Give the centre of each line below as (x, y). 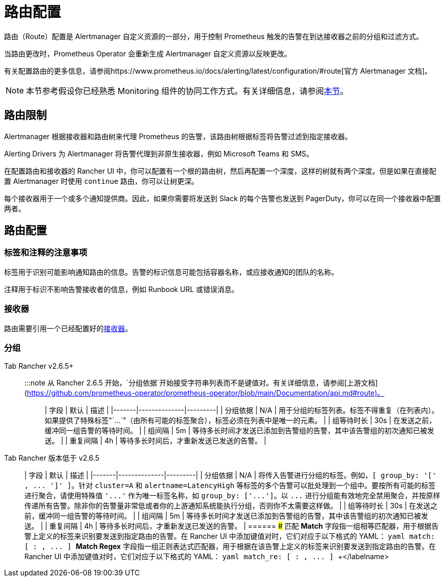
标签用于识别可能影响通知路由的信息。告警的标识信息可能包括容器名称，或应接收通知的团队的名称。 (171, 272)
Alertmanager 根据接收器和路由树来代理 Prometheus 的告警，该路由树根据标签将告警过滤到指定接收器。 (178, 136)
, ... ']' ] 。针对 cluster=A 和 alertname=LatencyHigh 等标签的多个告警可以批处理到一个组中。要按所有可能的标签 (230, 486)
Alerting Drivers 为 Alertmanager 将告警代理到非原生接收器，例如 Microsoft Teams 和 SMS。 (159, 153)
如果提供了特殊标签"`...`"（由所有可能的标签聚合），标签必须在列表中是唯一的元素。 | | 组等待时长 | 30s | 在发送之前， (241, 421)
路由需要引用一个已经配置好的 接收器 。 (68, 328)
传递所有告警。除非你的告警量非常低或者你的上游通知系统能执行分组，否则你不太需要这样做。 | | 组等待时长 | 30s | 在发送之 (231, 506)
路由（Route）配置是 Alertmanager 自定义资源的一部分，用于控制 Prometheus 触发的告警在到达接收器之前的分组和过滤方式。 (214, 36)
